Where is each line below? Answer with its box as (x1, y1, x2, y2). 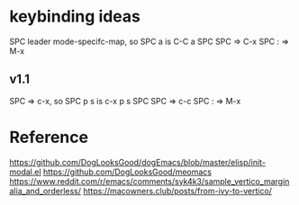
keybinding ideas (9, 6, 141, 27)
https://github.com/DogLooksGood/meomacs (43, 166, 213, 177)
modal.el (9, 166, 42, 177)
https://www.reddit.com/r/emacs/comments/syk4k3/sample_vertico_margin (9, 175, 290, 186)
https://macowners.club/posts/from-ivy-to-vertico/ (82, 185, 273, 196)
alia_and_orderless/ (9, 185, 82, 196)
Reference (9, 127, 88, 147)
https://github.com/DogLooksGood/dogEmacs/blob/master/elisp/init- (9, 156, 266, 167)
